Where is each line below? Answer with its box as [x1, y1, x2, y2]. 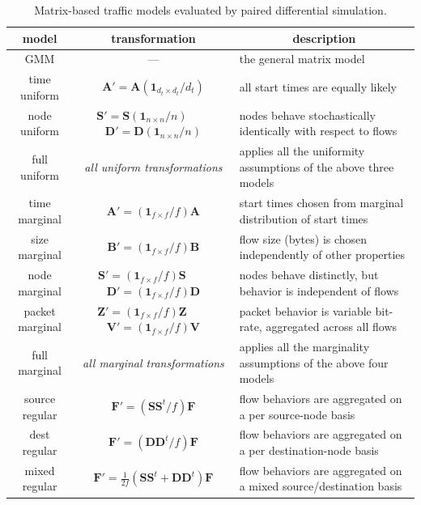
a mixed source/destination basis [239, 477, 402, 494]
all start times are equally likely [239, 79, 397, 95]
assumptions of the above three [239, 158, 394, 175]
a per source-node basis [239, 405, 355, 422]
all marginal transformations [83, 354, 224, 371]
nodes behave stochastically [239, 106, 376, 123]
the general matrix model [239, 50, 365, 67]
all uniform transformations [84, 158, 223, 175]
